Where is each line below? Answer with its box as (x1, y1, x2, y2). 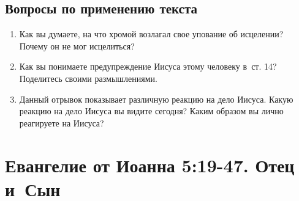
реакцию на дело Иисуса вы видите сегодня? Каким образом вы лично (19, 104, 284, 117)
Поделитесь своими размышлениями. (19, 71, 157, 84)
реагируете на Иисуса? (19, 116, 104, 129)
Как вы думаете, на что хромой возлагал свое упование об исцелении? (19, 27, 284, 40)
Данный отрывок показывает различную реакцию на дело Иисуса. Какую (19, 92, 293, 105)
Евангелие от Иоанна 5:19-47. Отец (5, 152, 295, 177)
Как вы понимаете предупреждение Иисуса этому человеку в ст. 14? (19, 60, 277, 73)
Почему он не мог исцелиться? (19, 39, 135, 52)
